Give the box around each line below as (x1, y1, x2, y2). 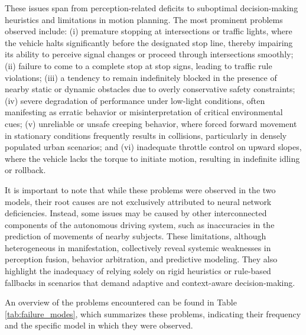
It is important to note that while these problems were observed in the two (5, 183, 276, 196)
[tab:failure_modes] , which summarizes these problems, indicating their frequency (5, 307, 301, 320)
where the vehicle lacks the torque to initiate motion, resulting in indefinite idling (5, 152, 300, 164)
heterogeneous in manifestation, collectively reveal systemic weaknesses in (5, 241, 271, 253)
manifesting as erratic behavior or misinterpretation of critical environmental (5, 106, 283, 118)
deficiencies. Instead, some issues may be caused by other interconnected (5, 207, 267, 219)
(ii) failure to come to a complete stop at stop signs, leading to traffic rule (5, 59, 272, 71)
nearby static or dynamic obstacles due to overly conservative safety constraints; (5, 83, 295, 95)
